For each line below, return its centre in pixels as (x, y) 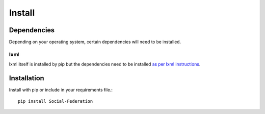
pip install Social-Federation (55, 101)
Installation (26, 78)
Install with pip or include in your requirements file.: (61, 90)
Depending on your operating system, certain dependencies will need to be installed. (95, 42)
